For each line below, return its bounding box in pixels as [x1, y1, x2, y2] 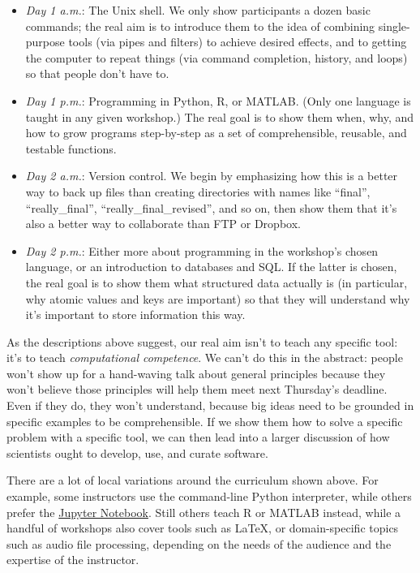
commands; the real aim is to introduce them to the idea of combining [25, 17, 375, 34]
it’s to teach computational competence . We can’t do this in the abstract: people [6, 349, 403, 366]
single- [378, 17, 410, 34]
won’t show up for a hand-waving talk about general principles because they [6, 364, 386, 381]
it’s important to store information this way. [25, 306, 246, 323]
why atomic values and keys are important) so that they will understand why [25, 290, 410, 307]
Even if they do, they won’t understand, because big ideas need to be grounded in [6, 397, 414, 414]
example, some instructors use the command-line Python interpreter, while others [6, 488, 412, 505]
